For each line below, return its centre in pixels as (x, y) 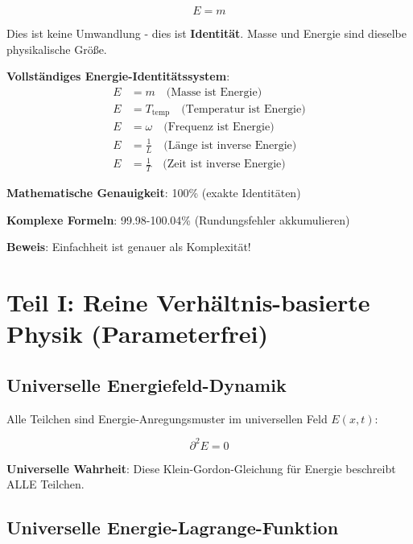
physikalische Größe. (57, 49)
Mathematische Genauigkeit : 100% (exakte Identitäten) (154, 193)
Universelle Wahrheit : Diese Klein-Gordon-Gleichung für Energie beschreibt (201, 468)
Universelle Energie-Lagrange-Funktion (173, 528)
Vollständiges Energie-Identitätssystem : (118, 76)
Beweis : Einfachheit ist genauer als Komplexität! (129, 247)
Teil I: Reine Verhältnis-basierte (188, 302)
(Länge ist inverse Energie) (230, 145)
